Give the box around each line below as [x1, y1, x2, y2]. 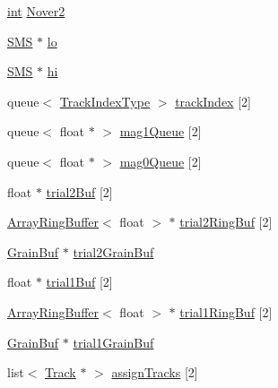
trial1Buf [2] [46, 272, 113, 291]
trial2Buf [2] [46, 182, 113, 201]
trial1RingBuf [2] [179, 302, 273, 321]
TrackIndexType [59, 91, 151, 110]
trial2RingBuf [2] [179, 212, 273, 231]
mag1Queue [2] [119, 122, 202, 141]
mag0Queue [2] [119, 151, 202, 170]
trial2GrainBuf [73, 242, 154, 261]
